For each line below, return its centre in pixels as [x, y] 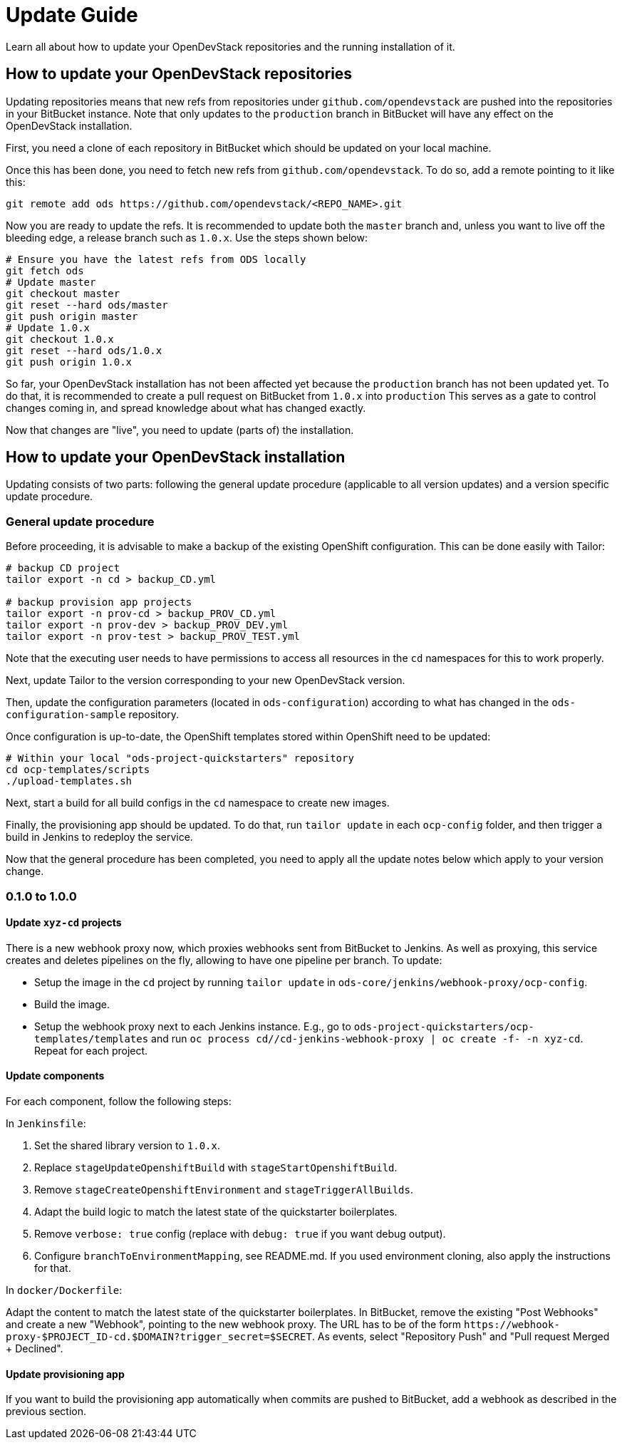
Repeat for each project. [91, 1050]
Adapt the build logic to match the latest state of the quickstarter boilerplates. [216, 1212]
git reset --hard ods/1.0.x [84, 350]
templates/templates [92, 1039]
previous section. [46, 1412]
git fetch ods [45, 270]
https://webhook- [512, 1325]
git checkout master [63, 293]
